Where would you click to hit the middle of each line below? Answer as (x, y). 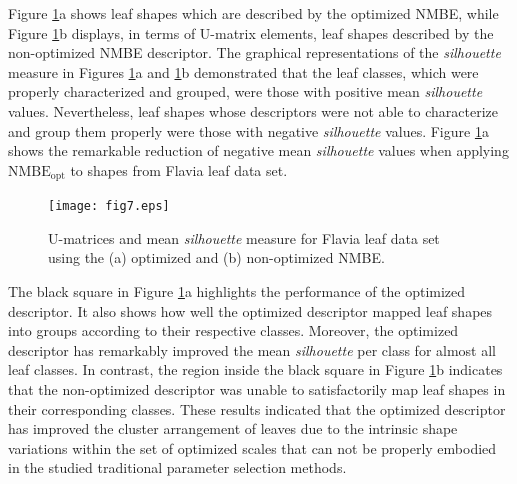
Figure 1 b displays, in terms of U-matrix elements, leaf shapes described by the (251, 32)
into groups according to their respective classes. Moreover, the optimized (233, 330)
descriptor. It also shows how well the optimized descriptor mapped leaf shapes (250, 310)
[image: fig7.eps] (109, 206)
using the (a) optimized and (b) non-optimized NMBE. (216, 257)
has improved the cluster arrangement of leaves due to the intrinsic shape (233, 428)
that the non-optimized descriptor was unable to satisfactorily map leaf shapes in (257, 389)
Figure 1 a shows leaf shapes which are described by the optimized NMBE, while (253, 13)
